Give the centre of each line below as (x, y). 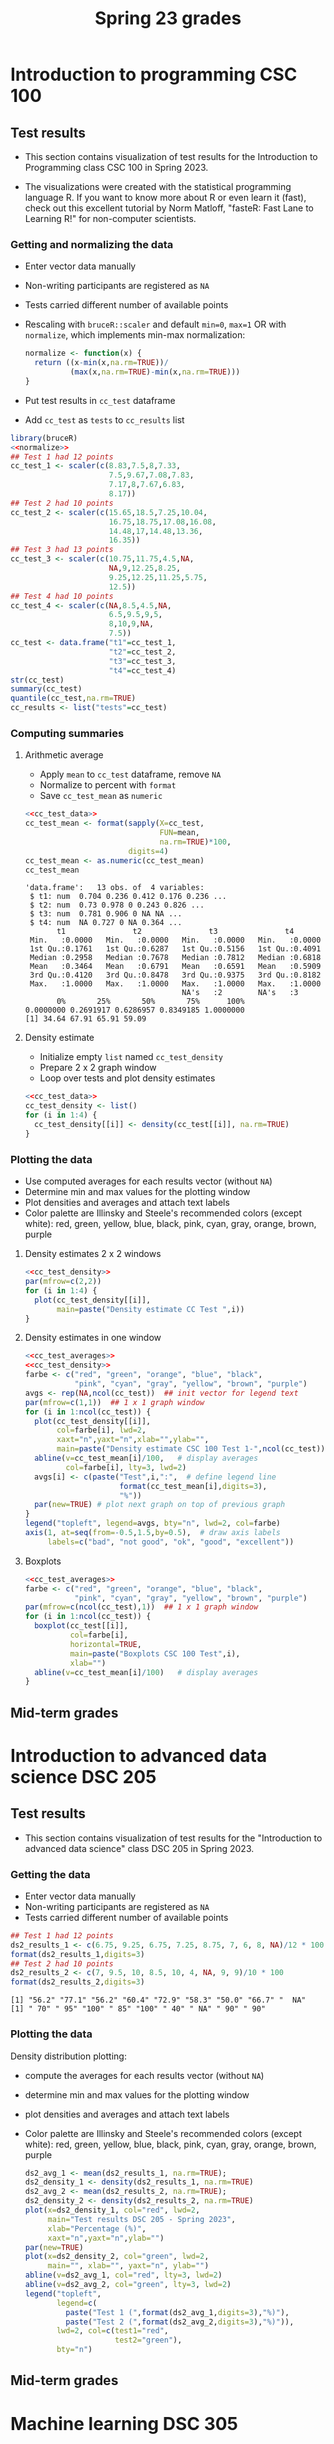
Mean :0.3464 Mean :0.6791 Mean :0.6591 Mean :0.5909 (175, 967)
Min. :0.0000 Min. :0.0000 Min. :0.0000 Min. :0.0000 (175, 940)
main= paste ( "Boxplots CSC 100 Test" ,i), (155, 1653)
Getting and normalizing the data (92, 244)
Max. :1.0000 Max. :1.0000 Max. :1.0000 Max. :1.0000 (175, 984)
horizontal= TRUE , (105, 1644)
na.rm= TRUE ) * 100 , (195, 842)
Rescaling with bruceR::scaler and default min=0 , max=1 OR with (155, 324)
